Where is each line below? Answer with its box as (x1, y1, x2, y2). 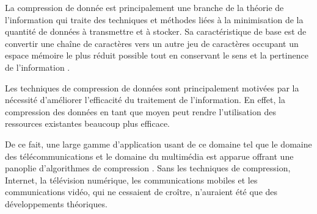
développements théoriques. (5, 197, 107, 210)
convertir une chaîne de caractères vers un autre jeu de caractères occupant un (5, 37, 299, 49)
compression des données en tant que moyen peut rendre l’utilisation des (5, 105, 276, 118)
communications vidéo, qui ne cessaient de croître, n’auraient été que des (5, 185, 278, 198)
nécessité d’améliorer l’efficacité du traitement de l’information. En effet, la (5, 93, 285, 106)
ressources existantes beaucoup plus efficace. (5, 117, 170, 130)
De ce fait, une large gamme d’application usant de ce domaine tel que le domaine (5, 137, 312, 150)
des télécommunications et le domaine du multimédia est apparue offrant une (5, 149, 294, 162)
